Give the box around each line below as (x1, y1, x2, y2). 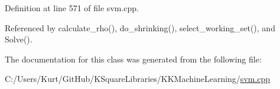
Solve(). (5, 33, 32, 45)
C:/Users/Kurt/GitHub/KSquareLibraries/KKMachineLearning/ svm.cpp (5, 72, 271, 85)
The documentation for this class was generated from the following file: (5, 52, 262, 65)
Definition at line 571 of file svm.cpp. (5, 2, 139, 14)
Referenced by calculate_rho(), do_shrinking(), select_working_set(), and (5, 21, 275, 34)
